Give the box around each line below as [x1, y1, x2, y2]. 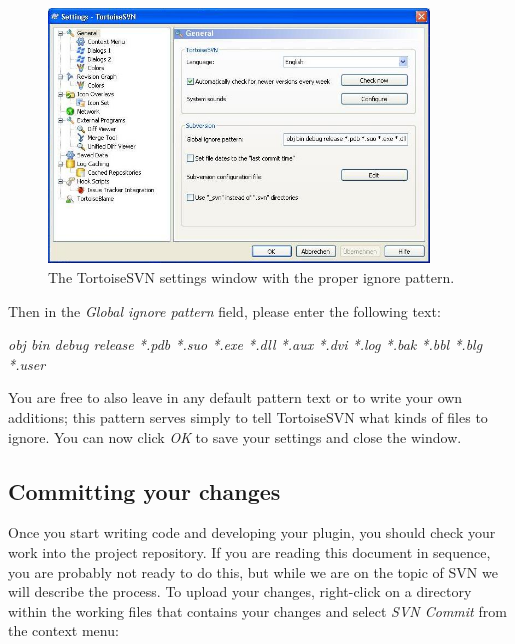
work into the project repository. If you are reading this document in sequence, [8, 542, 491, 563]
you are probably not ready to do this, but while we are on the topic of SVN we [8, 561, 498, 582]
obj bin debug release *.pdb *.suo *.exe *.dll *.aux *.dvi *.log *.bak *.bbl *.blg [8, 334, 483, 355]
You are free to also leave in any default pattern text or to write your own [8, 387, 463, 408]
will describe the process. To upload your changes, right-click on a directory [8, 581, 472, 602]
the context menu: [8, 620, 119, 641]
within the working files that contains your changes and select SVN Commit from [8, 600, 507, 621]
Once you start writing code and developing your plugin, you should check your [8, 522, 496, 543]
